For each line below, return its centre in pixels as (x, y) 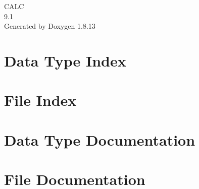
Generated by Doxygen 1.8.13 (50, 26)
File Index (40, 100)
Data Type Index (65, 60)
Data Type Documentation (100, 139)
